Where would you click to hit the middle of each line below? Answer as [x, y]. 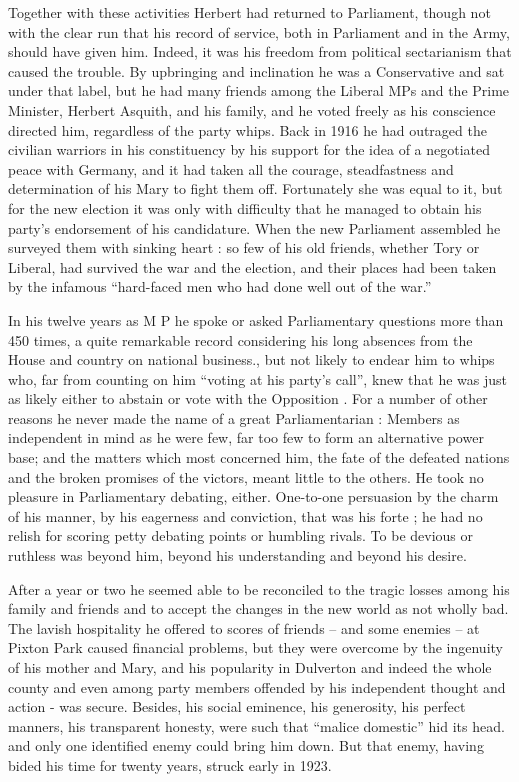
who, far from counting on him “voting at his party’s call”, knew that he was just [257, 378]
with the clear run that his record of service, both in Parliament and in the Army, [259, 31]
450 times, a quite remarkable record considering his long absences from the [240, 339]
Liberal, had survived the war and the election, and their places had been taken [252, 266]
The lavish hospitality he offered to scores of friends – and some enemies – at [244, 627]
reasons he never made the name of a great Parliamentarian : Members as [234, 417]
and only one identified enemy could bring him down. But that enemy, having [246, 745]
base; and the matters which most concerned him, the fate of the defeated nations [259, 457]
